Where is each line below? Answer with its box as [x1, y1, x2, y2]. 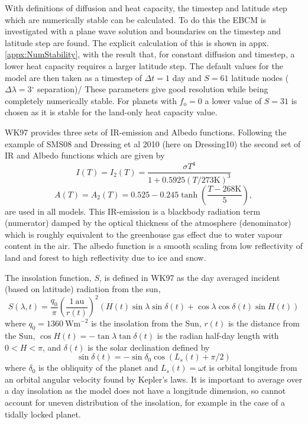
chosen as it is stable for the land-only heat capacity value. [5, 106, 218, 118]
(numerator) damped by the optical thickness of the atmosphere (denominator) [5, 216, 291, 229]
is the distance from [228, 317, 300, 329]
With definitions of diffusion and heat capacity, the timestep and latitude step [5, 2, 287, 14]
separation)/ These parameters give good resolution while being [37, 83, 268, 95]
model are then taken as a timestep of [5, 71, 142, 83]
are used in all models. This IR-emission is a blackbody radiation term [5, 205, 261, 217]
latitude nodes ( [231, 71, 289, 83]
